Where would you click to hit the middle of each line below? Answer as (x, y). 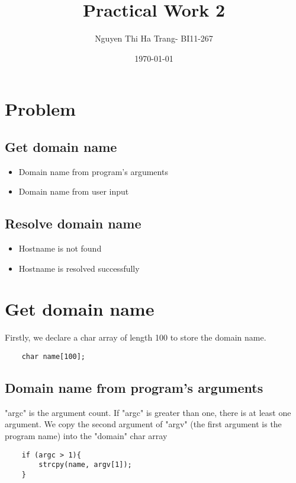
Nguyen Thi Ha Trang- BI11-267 (154, 38)
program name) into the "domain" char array (86, 436)
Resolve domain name (73, 223)
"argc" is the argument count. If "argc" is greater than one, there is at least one (148, 412)
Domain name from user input (74, 191)
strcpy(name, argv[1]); (85, 465)
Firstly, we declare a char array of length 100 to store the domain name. (136, 337)
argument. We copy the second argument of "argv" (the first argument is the (143, 424)
